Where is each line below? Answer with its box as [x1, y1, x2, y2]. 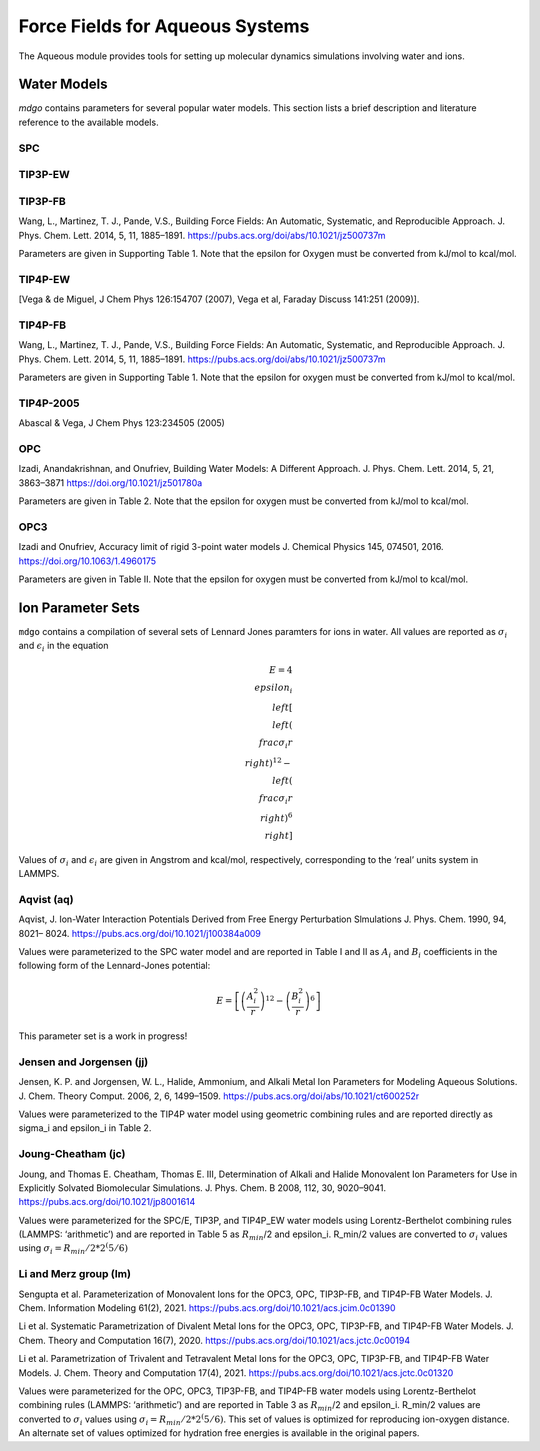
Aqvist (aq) [18, 892, 74, 906]
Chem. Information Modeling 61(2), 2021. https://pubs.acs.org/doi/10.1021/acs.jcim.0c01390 [18, 1302, 396, 1314]
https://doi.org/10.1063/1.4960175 [18, 555, 157, 567]
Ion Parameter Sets [18, 599, 140, 616]
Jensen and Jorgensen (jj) [18, 1055, 149, 1069]
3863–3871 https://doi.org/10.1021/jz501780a [18, 476, 203, 489]
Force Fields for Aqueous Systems [18, 15, 310, 37]
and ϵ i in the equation [18, 640, 109, 654]
